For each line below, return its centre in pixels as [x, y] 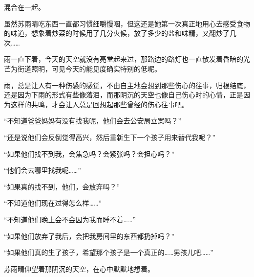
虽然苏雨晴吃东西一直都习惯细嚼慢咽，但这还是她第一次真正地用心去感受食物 [127, 23]
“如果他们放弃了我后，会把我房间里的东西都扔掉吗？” [89, 236]
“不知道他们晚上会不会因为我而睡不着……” [70, 219]
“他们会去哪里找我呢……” [42, 170]
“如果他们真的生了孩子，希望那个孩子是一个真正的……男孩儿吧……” [109, 252]
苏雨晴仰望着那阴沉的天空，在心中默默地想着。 [79, 268]
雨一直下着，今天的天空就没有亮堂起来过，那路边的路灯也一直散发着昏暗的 [124, 59]
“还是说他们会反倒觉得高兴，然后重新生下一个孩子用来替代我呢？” [110, 137]
